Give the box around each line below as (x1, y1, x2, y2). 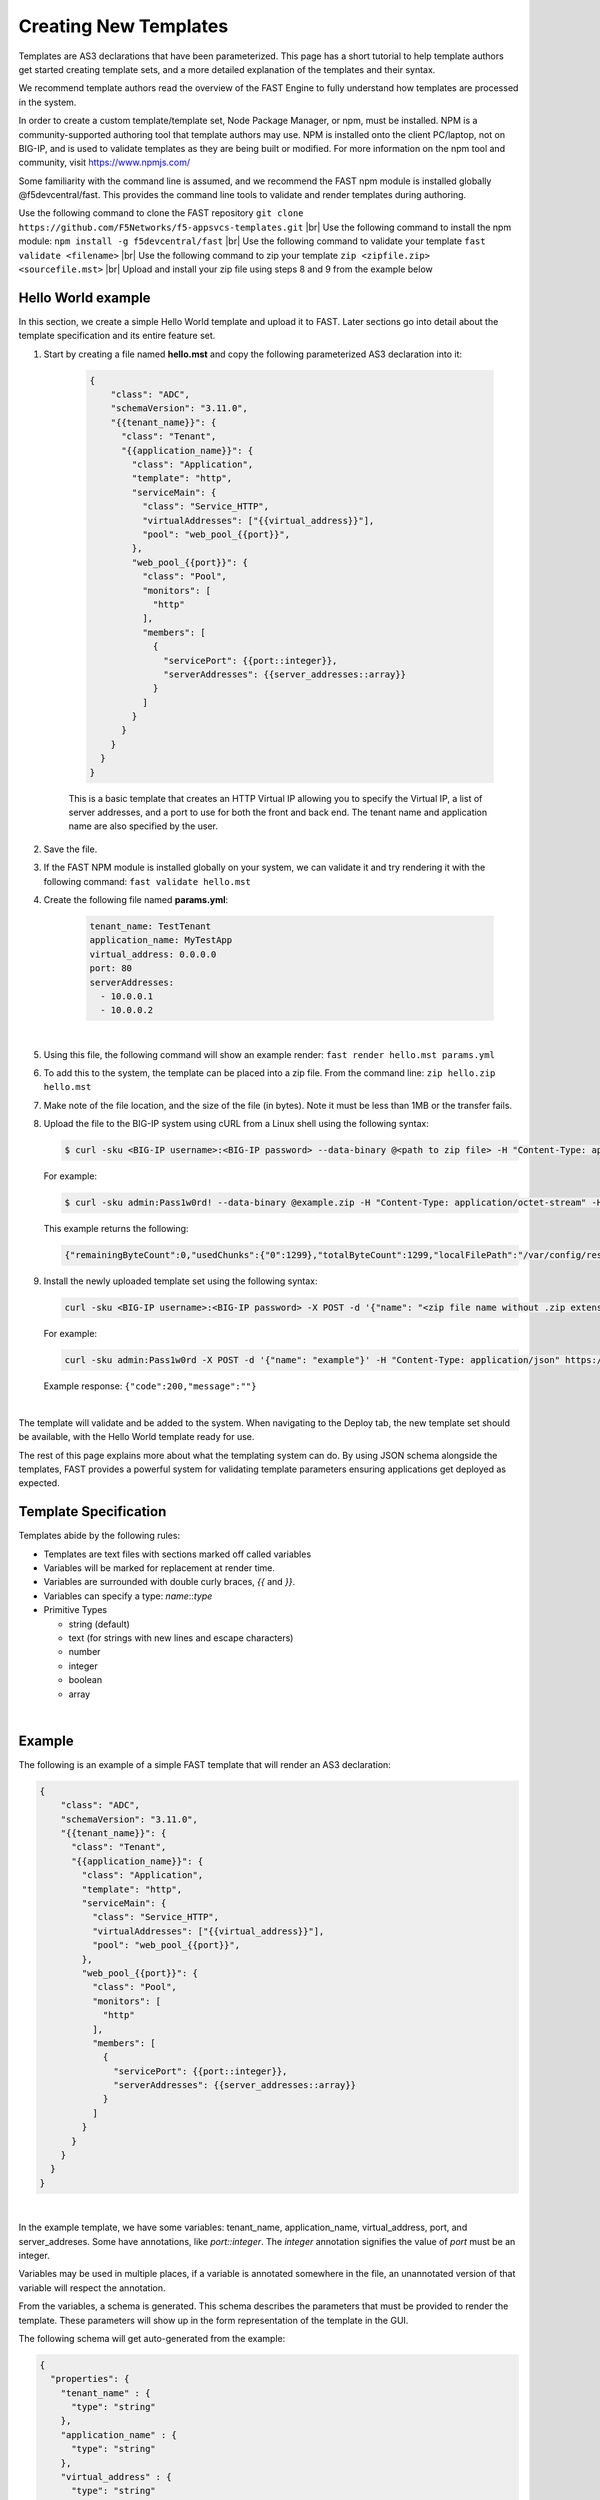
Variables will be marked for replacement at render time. (43, 1562, 275, 1574)
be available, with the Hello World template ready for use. (18, 1431, 255, 1443)
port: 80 (89, 963, 133, 974)
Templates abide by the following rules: (18, 1530, 180, 1542)
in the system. (18, 96, 77, 108)
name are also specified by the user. (68, 820, 219, 832)
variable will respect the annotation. (18, 2281, 166, 2294)
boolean (68, 1674, 103, 1686)
